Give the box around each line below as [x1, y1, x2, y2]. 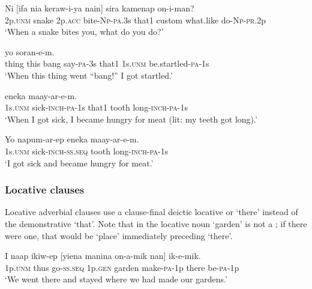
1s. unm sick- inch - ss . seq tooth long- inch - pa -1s [5, 144, 169, 157]
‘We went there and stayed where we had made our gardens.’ [5, 273, 227, 285]
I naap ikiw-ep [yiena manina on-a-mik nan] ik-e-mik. [5, 249, 201, 262]
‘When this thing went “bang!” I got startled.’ [5, 68, 173, 81]
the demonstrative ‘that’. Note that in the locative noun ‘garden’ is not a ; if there [5, 217, 307, 230]
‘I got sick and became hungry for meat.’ [5, 156, 154, 169]
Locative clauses [5, 182, 85, 197]
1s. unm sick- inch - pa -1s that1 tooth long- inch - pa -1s [5, 101, 188, 114]
